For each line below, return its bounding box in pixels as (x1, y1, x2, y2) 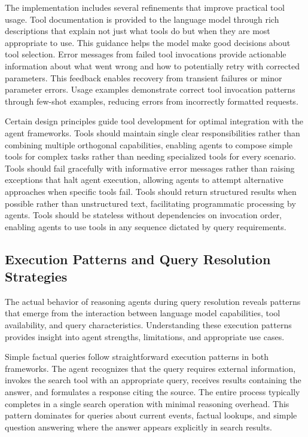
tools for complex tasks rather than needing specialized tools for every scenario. (5, 150, 296, 163)
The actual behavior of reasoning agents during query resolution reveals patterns (5, 295, 301, 307)
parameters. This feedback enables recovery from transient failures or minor (5, 71, 282, 84)
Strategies (5, 267, 68, 286)
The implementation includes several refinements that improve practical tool (5, 1, 285, 13)
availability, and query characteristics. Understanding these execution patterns (5, 319, 292, 331)
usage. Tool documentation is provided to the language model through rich (5, 13, 279, 25)
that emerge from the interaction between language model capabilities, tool (5, 307, 280, 319)
